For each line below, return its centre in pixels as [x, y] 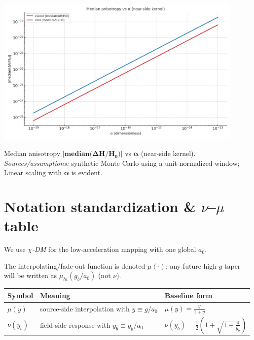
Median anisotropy [32, 153]
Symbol [20, 295]
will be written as [31, 275]
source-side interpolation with [85, 308]
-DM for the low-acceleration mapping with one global [114, 249]
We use [15, 249]
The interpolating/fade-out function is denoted [75, 265]
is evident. [87, 172]
